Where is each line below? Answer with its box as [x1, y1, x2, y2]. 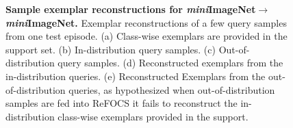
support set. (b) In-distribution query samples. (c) [5, 42, 216, 56]
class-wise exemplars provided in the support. [58, 109, 249, 123]
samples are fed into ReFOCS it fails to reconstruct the [5, 96, 238, 110]
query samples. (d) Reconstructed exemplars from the [58, 55, 283, 70]
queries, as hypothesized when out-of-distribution [68, 82, 275, 97]
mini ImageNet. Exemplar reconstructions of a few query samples [5, 15, 287, 29]
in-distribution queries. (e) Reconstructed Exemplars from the [5, 68, 266, 83]
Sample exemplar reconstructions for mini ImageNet [5, 2, 256, 16]
